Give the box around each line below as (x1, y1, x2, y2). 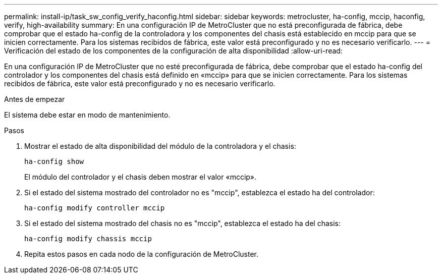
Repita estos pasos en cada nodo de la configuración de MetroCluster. (24, 250, 258, 258)
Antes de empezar (4, 95, 65, 103)
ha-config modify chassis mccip (24, 235, 152, 243)
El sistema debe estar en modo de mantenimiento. (4, 110, 171, 119)
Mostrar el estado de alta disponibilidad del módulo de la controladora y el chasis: (24, 142, 296, 150)
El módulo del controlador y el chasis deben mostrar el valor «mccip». (24, 173, 257, 181)
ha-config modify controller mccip (24, 204, 165, 212)
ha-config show (24, 157, 84, 165)
